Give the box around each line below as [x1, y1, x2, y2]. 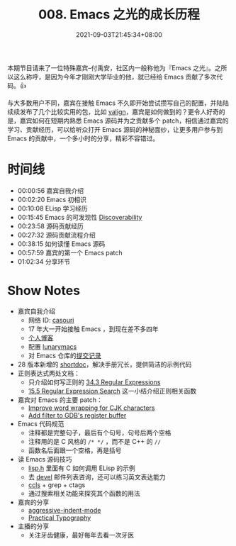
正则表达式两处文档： [17, 369, 80, 377]
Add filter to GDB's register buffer [28, 411, 127, 419]
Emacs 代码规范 [17, 419, 64, 428]
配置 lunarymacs [28, 342, 77, 351]
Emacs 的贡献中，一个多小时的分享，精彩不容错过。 [7, 134, 159, 143]
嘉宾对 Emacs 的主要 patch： [17, 395, 103, 404]
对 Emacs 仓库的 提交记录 [28, 351, 101, 360]
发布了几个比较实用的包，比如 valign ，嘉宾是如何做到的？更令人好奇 [19, 107, 220, 116]
